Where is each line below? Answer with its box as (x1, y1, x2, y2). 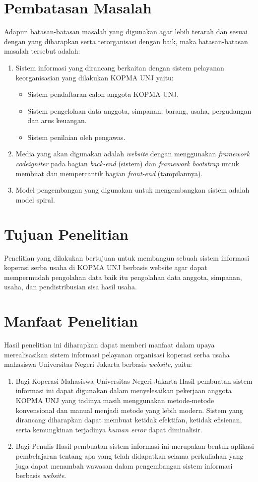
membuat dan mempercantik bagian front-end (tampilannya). (15, 168, 203, 178)
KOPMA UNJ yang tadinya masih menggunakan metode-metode (15, 395, 214, 406)
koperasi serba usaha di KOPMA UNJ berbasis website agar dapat (4, 262, 207, 273)
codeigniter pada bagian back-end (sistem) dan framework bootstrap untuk (15, 158, 240, 169)
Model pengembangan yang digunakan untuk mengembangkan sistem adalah (15, 185, 250, 195)
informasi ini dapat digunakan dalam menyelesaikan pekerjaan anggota (15, 385, 232, 396)
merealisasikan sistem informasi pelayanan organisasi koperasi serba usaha (4, 349, 230, 359)
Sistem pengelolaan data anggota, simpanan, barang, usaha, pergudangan (27, 105, 252, 116)
